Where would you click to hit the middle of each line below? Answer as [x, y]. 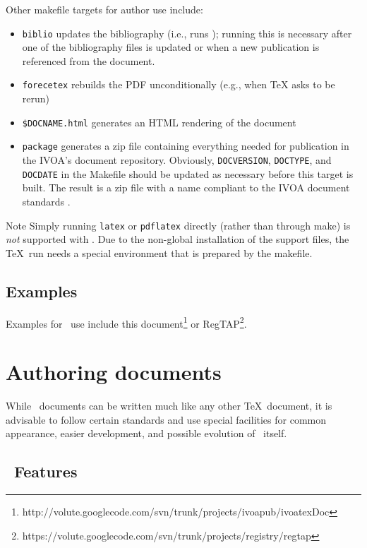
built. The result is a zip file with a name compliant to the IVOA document [186, 187]
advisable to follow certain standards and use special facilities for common [166, 419]
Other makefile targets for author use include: [104, 9]
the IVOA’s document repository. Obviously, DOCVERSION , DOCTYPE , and [177, 160]
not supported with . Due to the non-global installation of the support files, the [178, 239]
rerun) [36, 99]
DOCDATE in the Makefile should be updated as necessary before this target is [188, 173]
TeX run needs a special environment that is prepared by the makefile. [159, 252]
